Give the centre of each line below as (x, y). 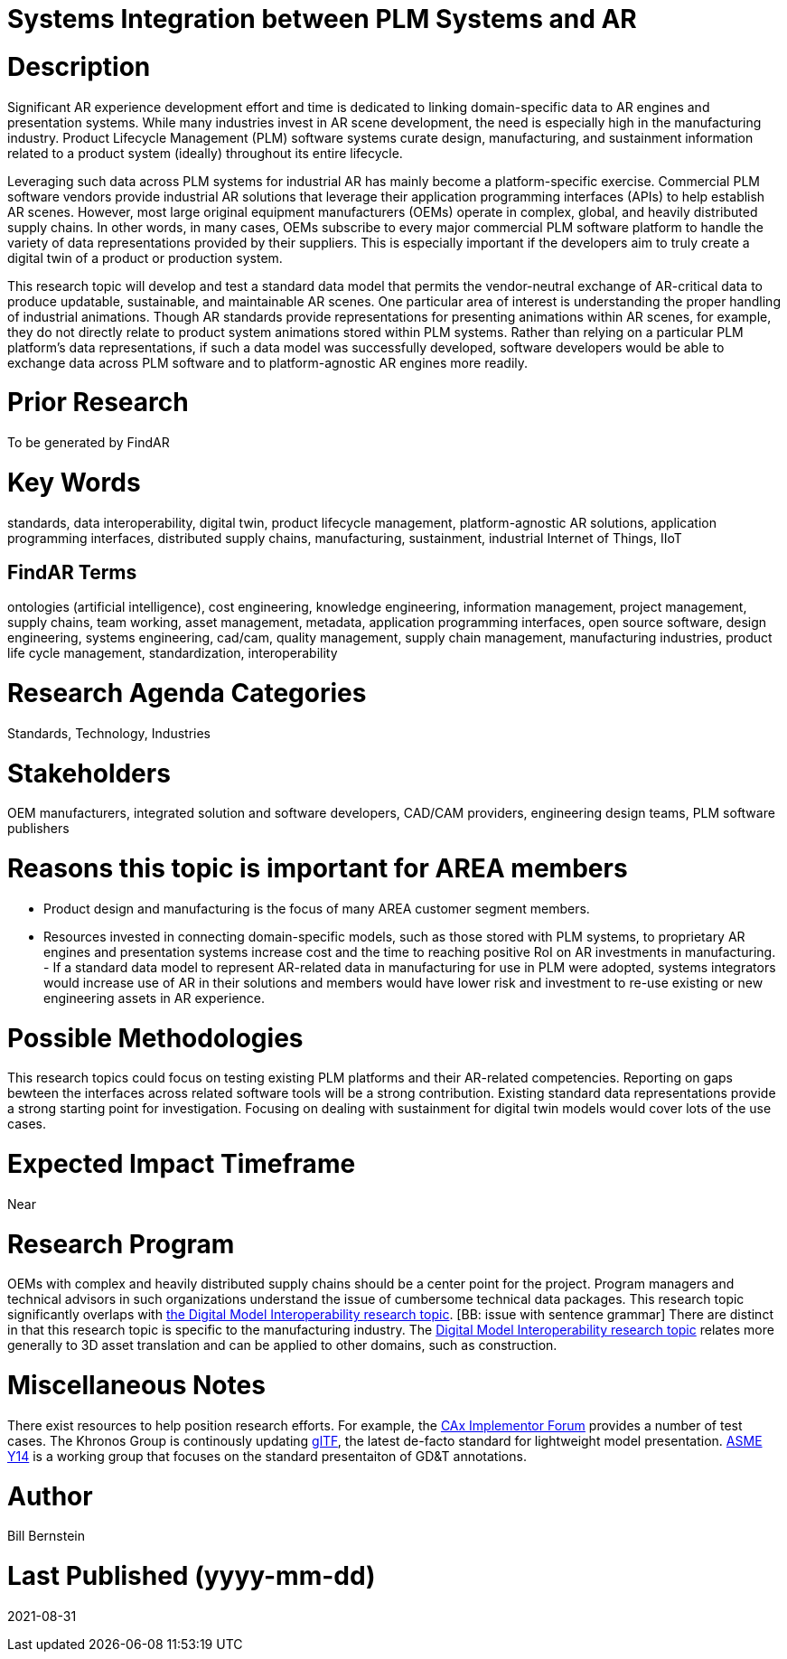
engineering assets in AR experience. (155, 998)
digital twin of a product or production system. (145, 258)
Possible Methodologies (155, 1038)
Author (50, 1496)
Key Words (74, 482)
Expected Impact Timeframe (182, 1164)
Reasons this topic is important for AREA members (318, 869)
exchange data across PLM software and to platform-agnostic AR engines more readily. (268, 362)
